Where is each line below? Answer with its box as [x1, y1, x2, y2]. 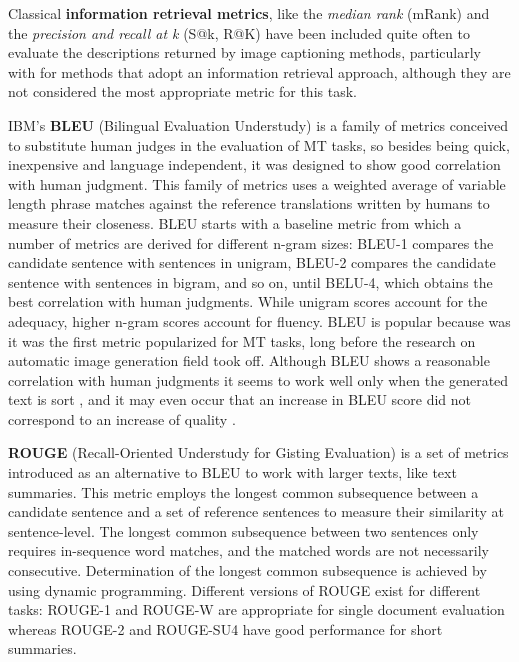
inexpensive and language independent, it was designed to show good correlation [8, 154, 501, 175]
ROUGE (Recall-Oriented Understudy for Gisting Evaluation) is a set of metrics [8, 442, 509, 463]
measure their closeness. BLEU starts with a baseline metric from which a [8, 212, 462, 233]
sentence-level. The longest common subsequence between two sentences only [8, 520, 479, 541]
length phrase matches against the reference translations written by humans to [8, 193, 490, 214]
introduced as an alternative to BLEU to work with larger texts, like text [8, 462, 457, 483]
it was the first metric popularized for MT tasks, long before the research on [8, 330, 476, 351]
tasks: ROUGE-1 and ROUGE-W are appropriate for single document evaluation [8, 599, 505, 620]
